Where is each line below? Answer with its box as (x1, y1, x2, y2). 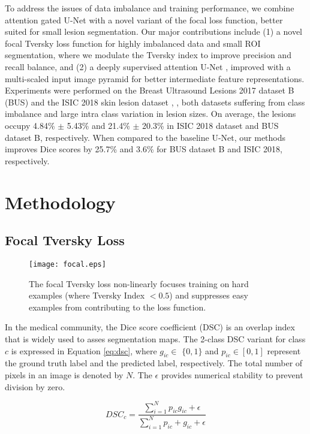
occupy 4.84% (5, 119, 55, 131)
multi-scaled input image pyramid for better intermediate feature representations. (5, 72, 305, 85)
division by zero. (5, 380, 65, 393)
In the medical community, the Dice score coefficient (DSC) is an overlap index (5, 321, 295, 333)
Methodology (5, 189, 116, 214)
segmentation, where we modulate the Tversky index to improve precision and (5, 49, 291, 61)
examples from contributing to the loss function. (29, 300, 206, 313)
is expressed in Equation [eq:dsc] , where (11, 344, 157, 357)
